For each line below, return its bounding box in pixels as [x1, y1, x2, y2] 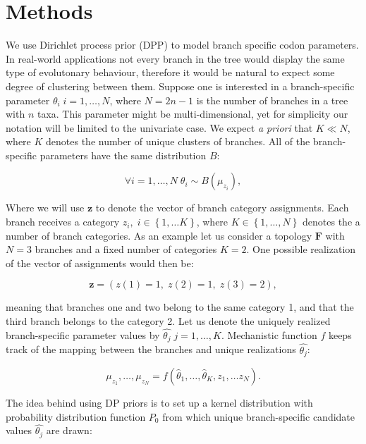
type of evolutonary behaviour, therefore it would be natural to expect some [6, 65, 335, 80]
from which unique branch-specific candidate [162, 409, 355, 424]
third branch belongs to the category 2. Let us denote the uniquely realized [6, 314, 331, 328]
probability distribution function [6, 409, 146, 424]
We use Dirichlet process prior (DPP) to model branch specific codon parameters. [6, 37, 359, 52]
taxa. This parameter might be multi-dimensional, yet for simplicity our [37, 106, 348, 121]
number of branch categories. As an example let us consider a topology [6, 228, 312, 242]
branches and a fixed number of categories [35, 242, 217, 257]
